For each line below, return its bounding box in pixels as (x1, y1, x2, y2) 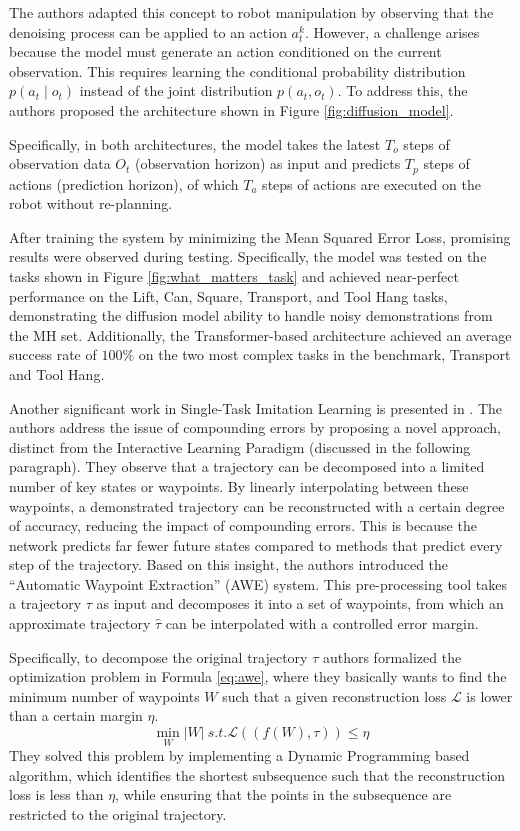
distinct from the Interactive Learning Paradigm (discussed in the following (9, 436, 471, 457)
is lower (466, 685, 513, 706)
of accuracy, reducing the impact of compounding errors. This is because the (9, 515, 477, 536)
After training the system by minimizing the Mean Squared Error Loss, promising (9, 226, 511, 247)
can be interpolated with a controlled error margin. (165, 613, 479, 634)
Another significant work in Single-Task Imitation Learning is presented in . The (9, 397, 503, 418)
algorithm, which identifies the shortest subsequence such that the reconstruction (9, 764, 506, 785)
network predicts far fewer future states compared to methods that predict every (9, 534, 503, 555)
